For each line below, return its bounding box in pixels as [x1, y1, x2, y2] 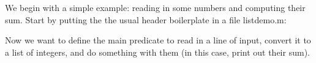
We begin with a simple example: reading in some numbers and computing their [5, 1, 306, 13]
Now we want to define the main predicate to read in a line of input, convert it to [5, 34, 311, 46]
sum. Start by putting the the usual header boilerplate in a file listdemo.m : [5, 13, 287, 26]
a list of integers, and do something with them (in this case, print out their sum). [5, 45, 310, 58]
